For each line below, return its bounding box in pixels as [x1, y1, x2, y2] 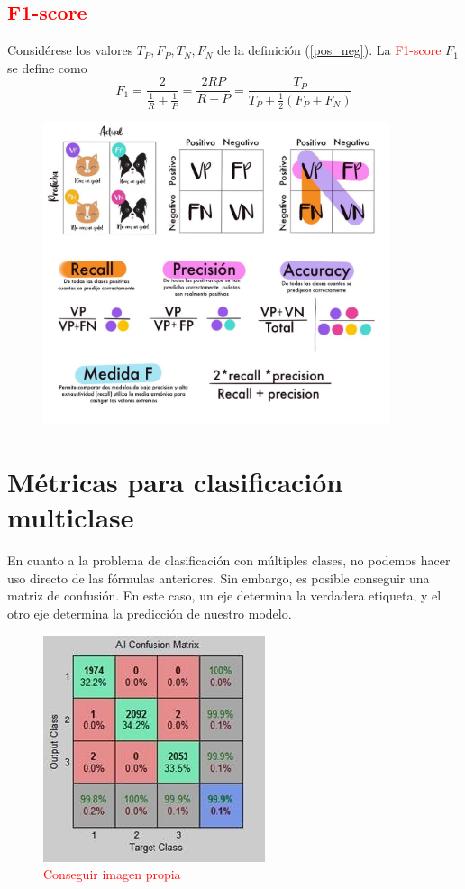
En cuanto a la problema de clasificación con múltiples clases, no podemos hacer [7, 551, 451, 570]
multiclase [7, 499, 134, 536]
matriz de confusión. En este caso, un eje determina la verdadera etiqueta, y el [7, 586, 442, 605]
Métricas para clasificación [7, 463, 343, 500]
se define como [7, 58, 87, 77]
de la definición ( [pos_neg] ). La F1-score [217, 41, 442, 60]
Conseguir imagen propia [43, 865, 181, 884]
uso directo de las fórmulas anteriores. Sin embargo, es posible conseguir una [7, 568, 430, 587]
